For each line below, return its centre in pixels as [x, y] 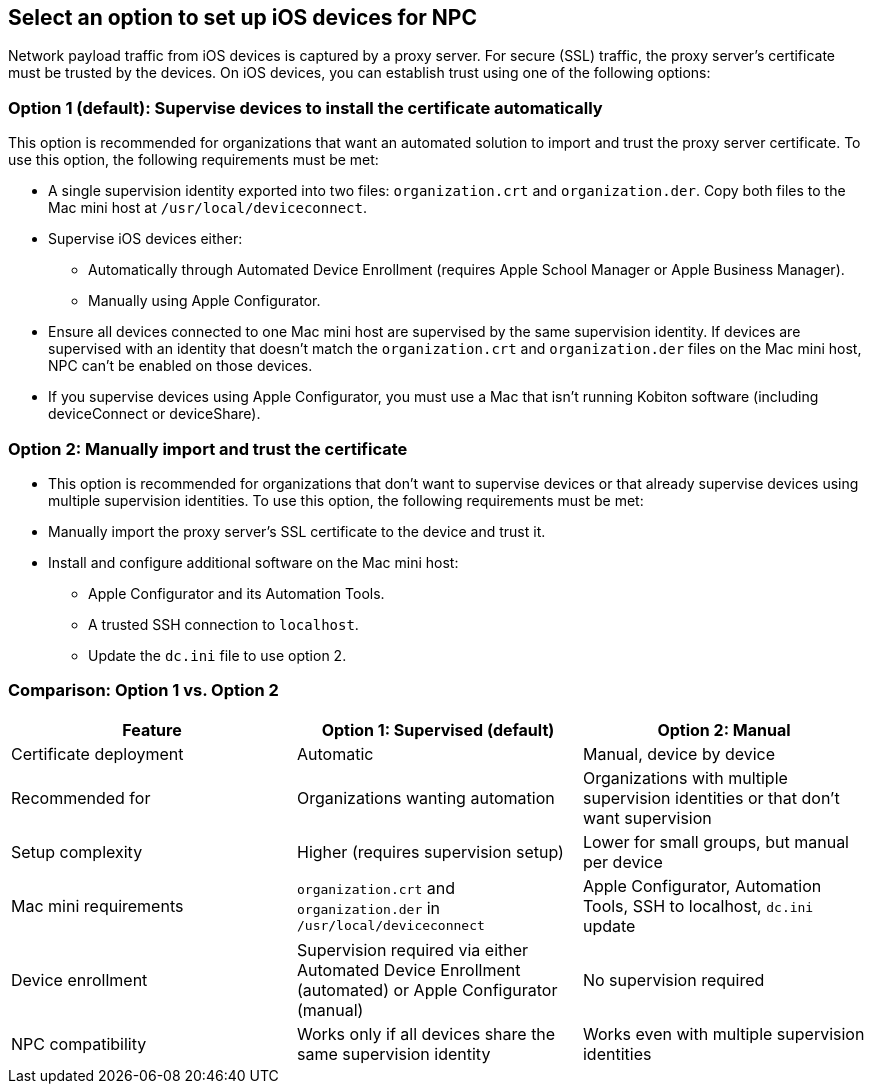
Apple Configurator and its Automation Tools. [236, 593]
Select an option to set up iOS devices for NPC [243, 17]
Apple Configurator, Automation [702, 885]
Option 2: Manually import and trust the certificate [208, 448]
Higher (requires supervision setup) [430, 851]
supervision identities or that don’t [711, 797]
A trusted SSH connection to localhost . [223, 624]
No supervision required [673, 979]
